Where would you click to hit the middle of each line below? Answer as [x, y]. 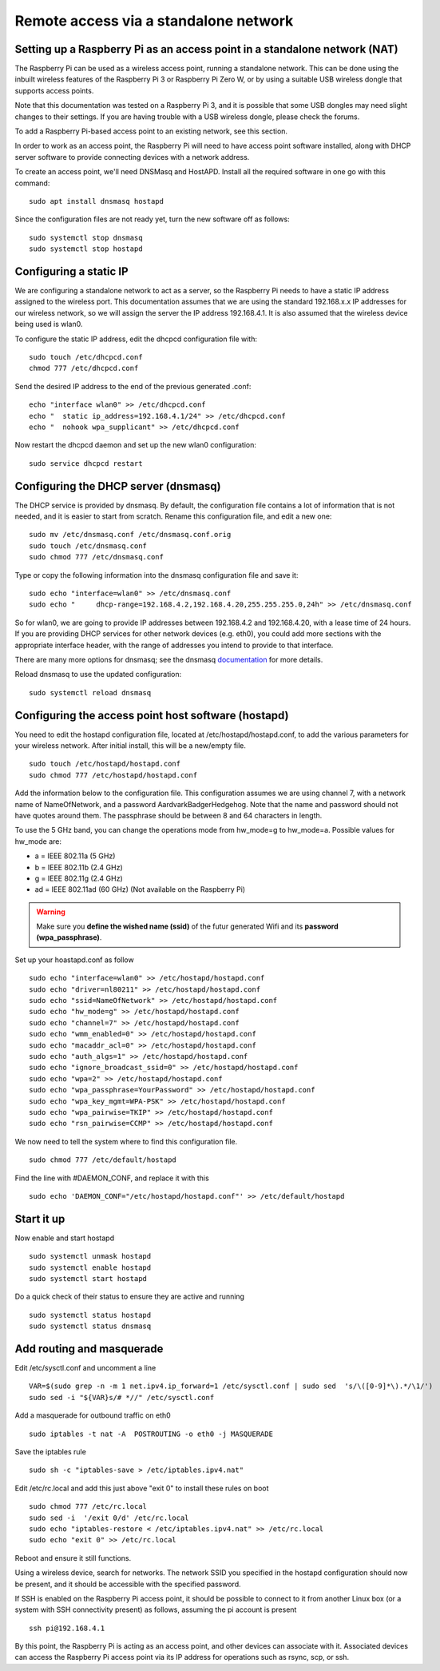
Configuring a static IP [71, 271]
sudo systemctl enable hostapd [90, 1267]
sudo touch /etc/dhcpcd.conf [86, 357]
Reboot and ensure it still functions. [73, 1558]
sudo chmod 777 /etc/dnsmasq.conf [96, 557]
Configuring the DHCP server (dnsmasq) [118, 486]
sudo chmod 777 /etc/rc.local [88, 1507]
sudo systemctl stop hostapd [86, 249]
